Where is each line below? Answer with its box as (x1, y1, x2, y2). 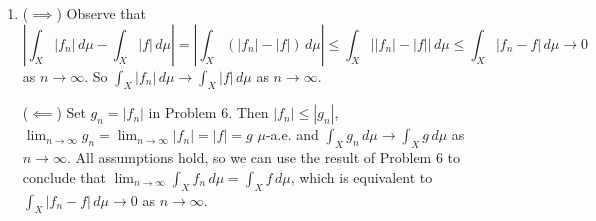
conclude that (22, 166, 107, 187)
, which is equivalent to (290, 166, 433, 187)
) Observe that (56, 3, 146, 23)
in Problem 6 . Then (148, 102, 269, 123)
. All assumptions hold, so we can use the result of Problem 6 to (66, 147, 461, 168)
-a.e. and (265, 124, 319, 145)
